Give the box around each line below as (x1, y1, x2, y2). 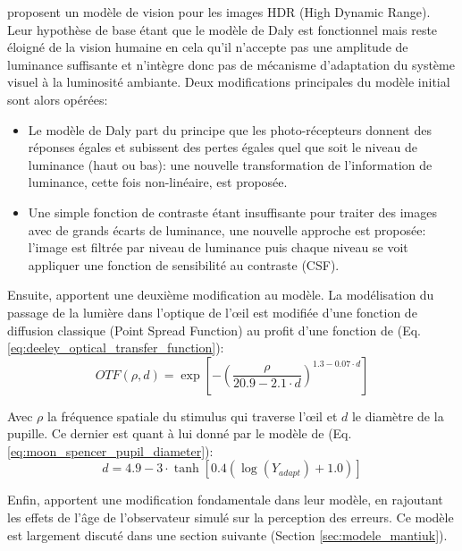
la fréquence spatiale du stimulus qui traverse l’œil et (46, 406, 338, 425)
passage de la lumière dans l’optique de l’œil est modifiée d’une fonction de (7, 302, 417, 321)
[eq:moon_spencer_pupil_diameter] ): (7, 441, 214, 460)
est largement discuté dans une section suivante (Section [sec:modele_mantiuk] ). (7, 525, 448, 544)
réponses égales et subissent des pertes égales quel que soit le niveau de (28, 138, 417, 157)
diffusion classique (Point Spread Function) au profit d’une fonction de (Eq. (7, 320, 421, 339)
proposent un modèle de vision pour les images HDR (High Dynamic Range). (7, 3, 431, 21)
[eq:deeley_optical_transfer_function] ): (7, 338, 224, 357)
